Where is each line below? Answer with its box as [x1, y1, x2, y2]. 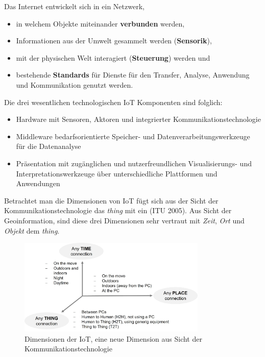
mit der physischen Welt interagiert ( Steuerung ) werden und [16, 52, 210, 63]
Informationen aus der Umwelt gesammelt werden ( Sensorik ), [16, 35, 212, 46]
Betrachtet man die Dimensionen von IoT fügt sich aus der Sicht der [4, 195, 219, 206]
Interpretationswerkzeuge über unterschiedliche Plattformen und [16, 168, 218, 178]
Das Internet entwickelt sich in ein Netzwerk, [4, 1, 144, 11]
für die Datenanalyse [16, 141, 81, 151]
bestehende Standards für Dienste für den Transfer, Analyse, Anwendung [16, 69, 250, 80]
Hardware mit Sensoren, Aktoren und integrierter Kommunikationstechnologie [16, 114, 261, 124]
